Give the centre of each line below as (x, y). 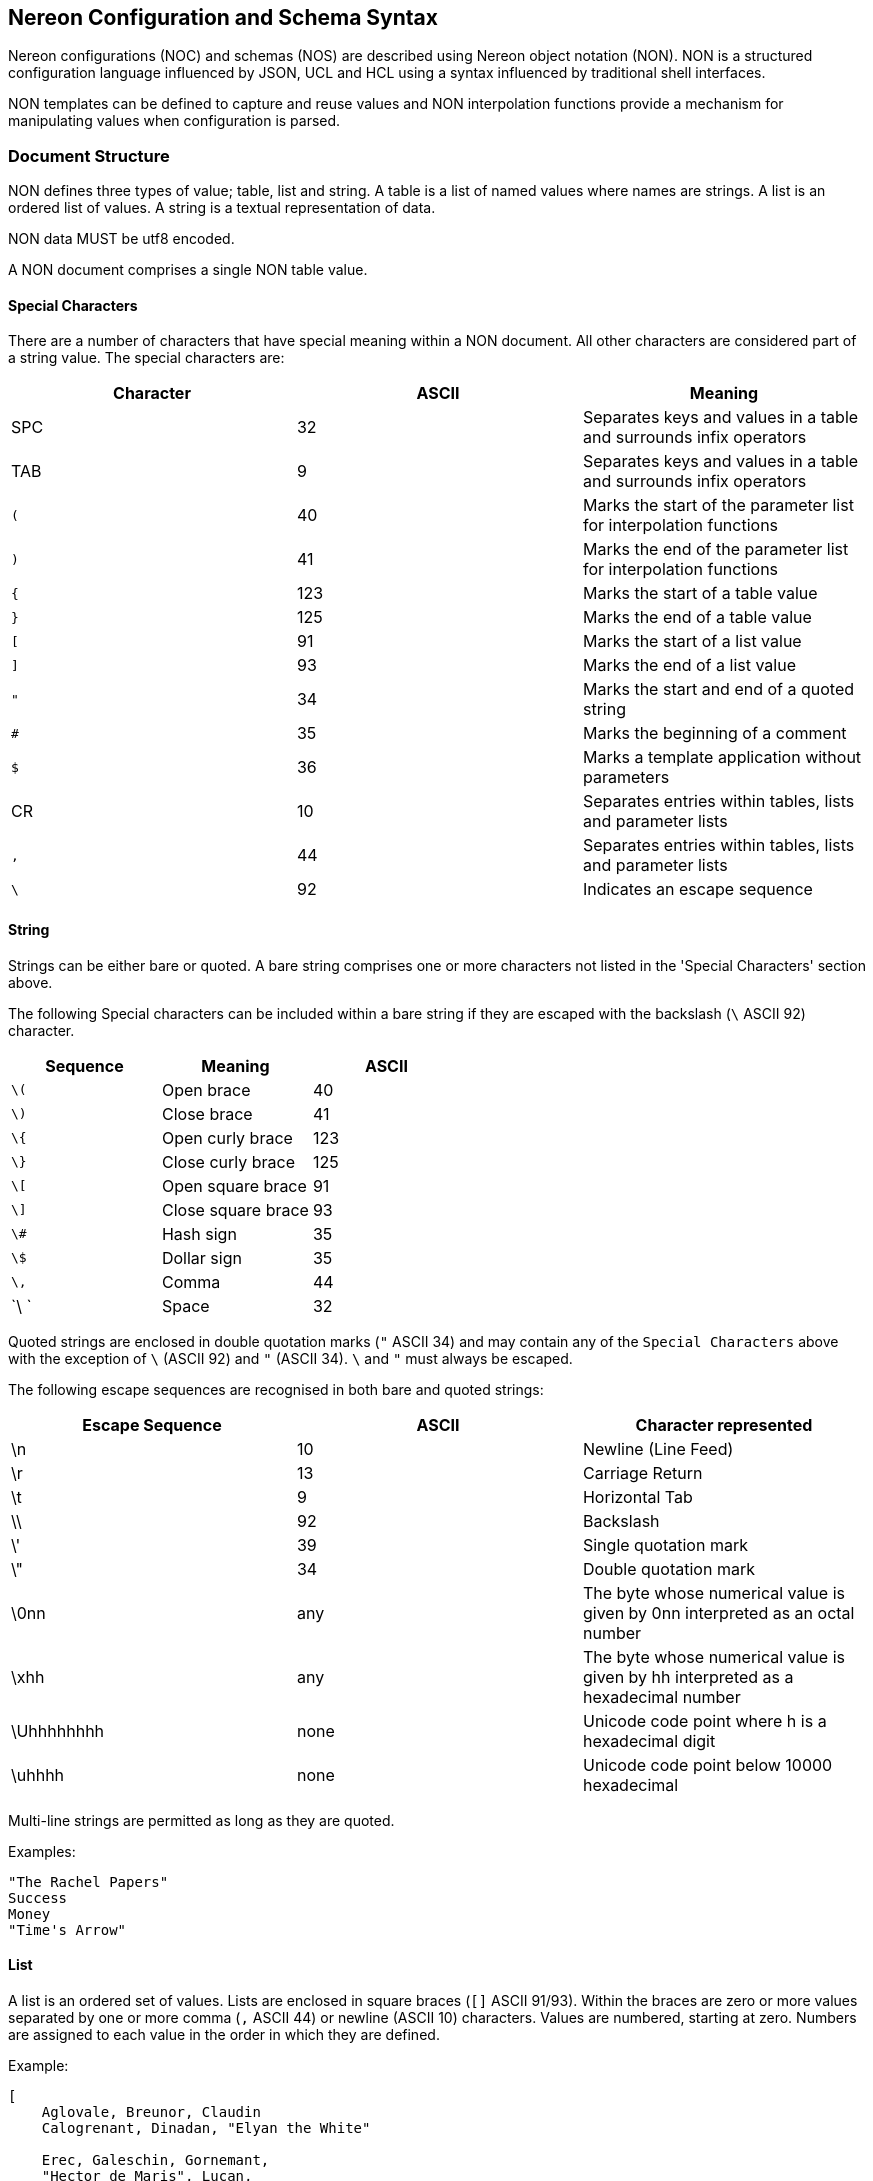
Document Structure (89, 155)
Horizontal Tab (637, 1496)
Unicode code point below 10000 (707, 1764)
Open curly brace (227, 1137)
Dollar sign (201, 1257)
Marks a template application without (722, 757)
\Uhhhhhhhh (58, 1730)
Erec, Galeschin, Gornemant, (155, 2159)
